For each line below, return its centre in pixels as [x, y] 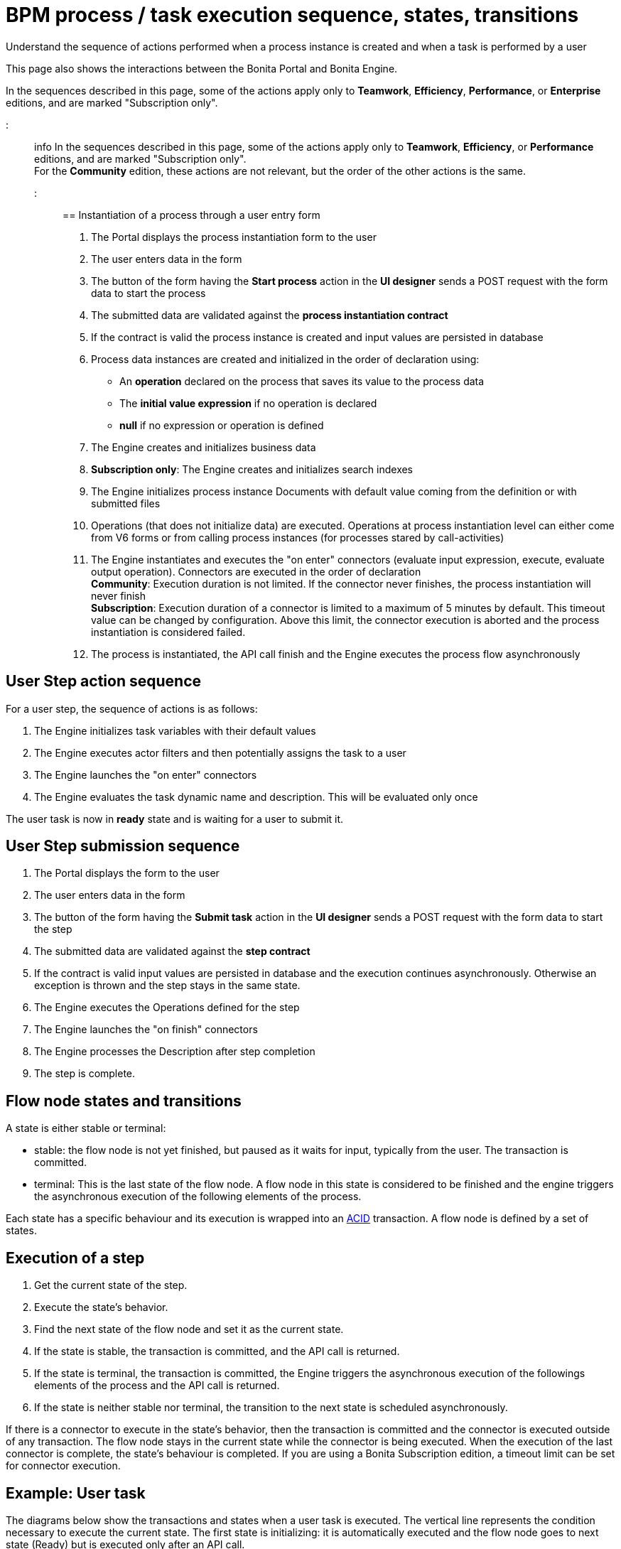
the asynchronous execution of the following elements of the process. [198, 1197]
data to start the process [148, 293]
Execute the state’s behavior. [101, 1307]
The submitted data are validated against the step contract [172, 951]
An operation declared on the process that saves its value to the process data [302, 381]
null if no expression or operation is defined [222, 425]
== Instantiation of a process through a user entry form [191, 215]
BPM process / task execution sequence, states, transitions [292, 15]
